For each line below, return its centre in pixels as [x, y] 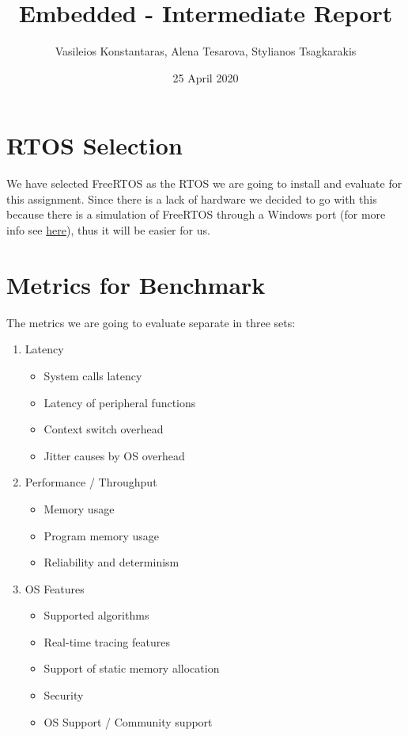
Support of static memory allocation [132, 668]
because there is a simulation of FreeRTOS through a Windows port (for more [196, 214]
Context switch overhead [104, 429]
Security [64, 695]
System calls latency [93, 375]
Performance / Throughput [91, 482]
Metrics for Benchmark [136, 284]
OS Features [55, 588]
